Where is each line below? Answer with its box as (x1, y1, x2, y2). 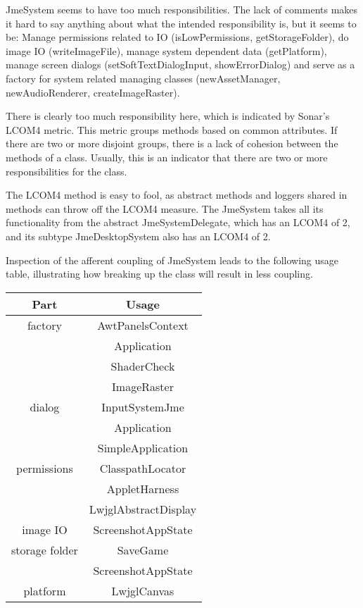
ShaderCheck (110, 357, 175, 374)
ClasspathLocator (99, 459, 186, 476)
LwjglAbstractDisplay (89, 500, 197, 517)
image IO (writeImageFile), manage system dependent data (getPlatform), (6, 43, 327, 58)
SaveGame (117, 541, 169, 558)
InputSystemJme (101, 398, 184, 415)
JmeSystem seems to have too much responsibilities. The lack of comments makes (6, 2, 358, 16)
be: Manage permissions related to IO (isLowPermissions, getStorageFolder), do (6, 30, 349, 44)
